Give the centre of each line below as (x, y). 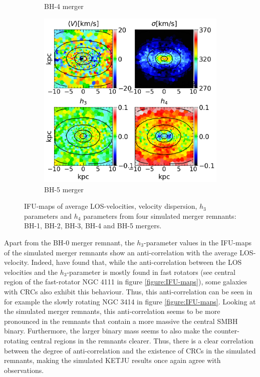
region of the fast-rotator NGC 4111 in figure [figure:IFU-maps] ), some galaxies (125, 282)
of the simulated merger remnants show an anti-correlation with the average (121, 252)
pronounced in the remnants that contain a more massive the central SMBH (121, 321)
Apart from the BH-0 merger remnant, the (69, 242)
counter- (227, 331)
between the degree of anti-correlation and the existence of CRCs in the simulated (130, 350)
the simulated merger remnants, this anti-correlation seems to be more (112, 311)
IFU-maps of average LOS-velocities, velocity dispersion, (111, 206)
